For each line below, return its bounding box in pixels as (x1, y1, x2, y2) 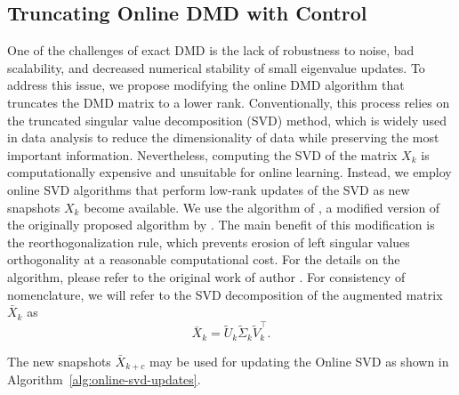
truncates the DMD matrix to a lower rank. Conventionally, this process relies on (7, 93, 450, 111)
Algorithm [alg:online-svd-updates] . (7, 370, 201, 389)
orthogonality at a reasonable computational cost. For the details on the (7, 250, 400, 269)
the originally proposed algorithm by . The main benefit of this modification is (7, 215, 435, 234)
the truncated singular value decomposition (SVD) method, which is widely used (7, 110, 447, 129)
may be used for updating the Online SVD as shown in (149, 351, 449, 370)
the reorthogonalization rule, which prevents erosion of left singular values (7, 232, 410, 251)
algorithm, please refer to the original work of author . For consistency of (7, 267, 406, 286)
